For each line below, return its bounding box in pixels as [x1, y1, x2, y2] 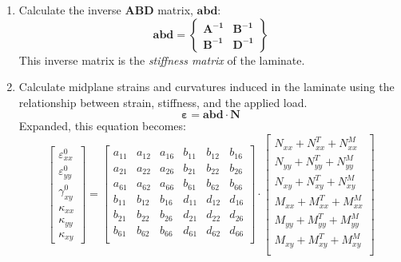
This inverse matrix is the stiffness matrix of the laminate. [18, 51, 305, 68]
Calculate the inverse [18, 2, 121, 18]
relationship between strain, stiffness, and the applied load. [18, 93, 308, 110]
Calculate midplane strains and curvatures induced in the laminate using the [18, 78, 395, 95]
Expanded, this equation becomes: [18, 117, 186, 134]
